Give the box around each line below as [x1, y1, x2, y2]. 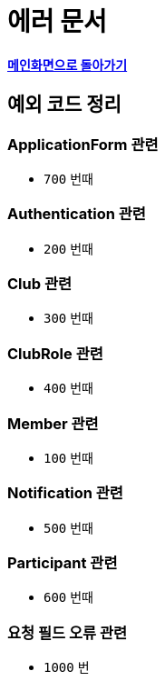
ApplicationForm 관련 [7, 135, 159, 154]
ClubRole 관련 [7, 344, 103, 363]
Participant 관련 [7, 554, 118, 573]
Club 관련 [7, 275, 73, 294]
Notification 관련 [7, 484, 123, 503]
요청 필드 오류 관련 [7, 623, 128, 642]
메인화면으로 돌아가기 [7, 56, 128, 73]
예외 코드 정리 [7, 93, 121, 116]
